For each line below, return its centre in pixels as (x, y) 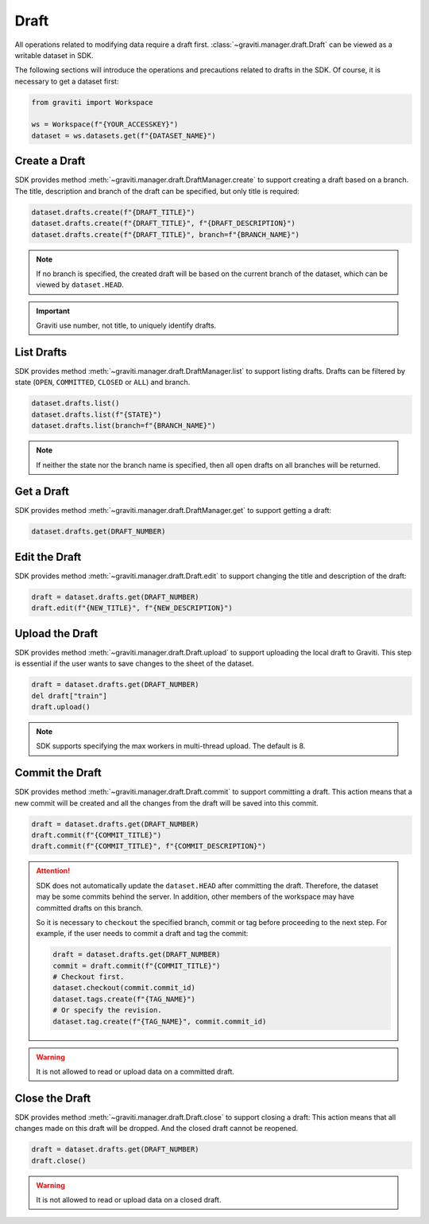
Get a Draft (42, 492)
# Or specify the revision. (107, 1010)
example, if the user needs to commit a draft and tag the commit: (142, 934)
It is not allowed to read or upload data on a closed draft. (129, 1200)
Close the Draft (53, 1098)
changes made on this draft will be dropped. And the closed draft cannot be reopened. (157, 1129)
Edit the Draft (48, 557)
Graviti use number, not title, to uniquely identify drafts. (126, 325)
